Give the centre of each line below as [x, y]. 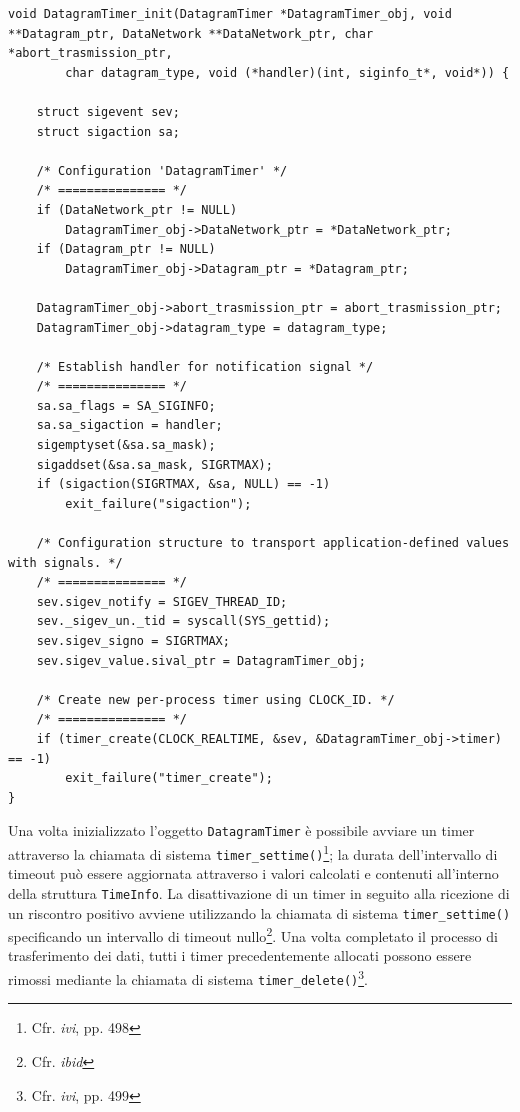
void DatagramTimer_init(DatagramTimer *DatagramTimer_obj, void [230, 14]
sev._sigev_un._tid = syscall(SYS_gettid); [183, 621]
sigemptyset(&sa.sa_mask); [126, 445]
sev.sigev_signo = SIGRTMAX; [133, 641]
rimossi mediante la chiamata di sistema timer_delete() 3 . [188, 977]
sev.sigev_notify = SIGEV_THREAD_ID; [162, 601]
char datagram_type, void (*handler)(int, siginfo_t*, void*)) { [287, 72]
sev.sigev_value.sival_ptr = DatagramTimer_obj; [201, 660]
